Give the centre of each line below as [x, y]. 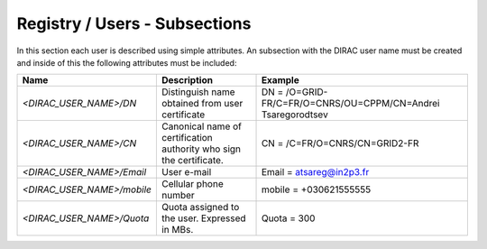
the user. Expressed [204, 218]
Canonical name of [202, 126]
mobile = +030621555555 [316, 189]
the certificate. [193, 161]
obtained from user [202, 104]
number [178, 196]
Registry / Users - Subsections [134, 23]
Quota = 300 [288, 218]
